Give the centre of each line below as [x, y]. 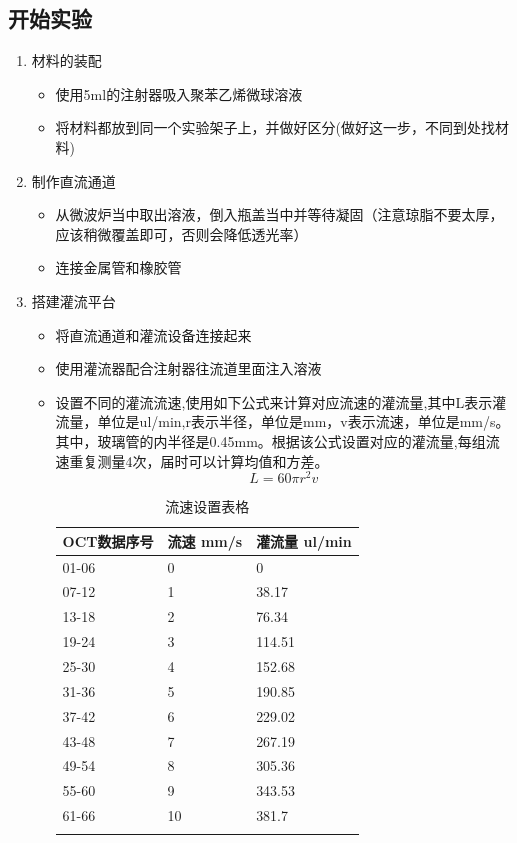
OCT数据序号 [108, 540]
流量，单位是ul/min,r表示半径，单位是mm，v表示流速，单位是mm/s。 [282, 421]
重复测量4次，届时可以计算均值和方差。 [199, 460]
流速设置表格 [207, 506]
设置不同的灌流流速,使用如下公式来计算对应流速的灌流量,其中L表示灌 [281, 401]
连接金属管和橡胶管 [118, 267]
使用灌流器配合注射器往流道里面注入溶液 [188, 368]
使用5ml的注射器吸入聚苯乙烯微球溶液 [179, 93]
